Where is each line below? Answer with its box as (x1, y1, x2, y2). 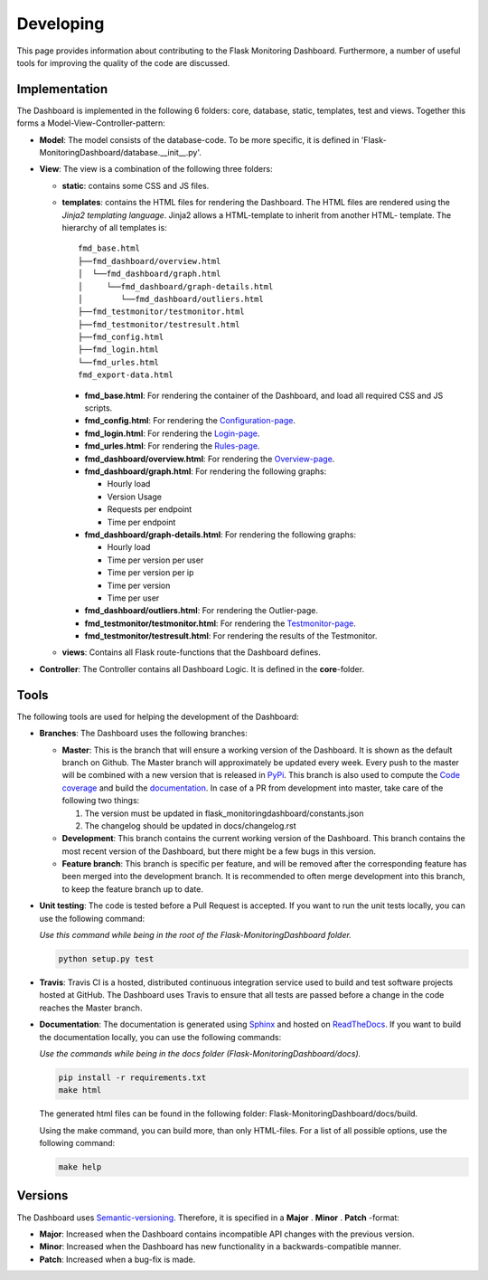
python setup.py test (58, 954, 155, 963)
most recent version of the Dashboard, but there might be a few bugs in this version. (61, 846, 377, 857)
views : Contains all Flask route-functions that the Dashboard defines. (61, 647, 321, 658)
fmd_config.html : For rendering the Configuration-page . (84, 415, 296, 426)
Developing (16, 14, 105, 33)
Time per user (107, 593, 160, 603)
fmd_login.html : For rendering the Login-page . (84, 428, 260, 439)
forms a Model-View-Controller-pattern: (16, 118, 166, 128)
